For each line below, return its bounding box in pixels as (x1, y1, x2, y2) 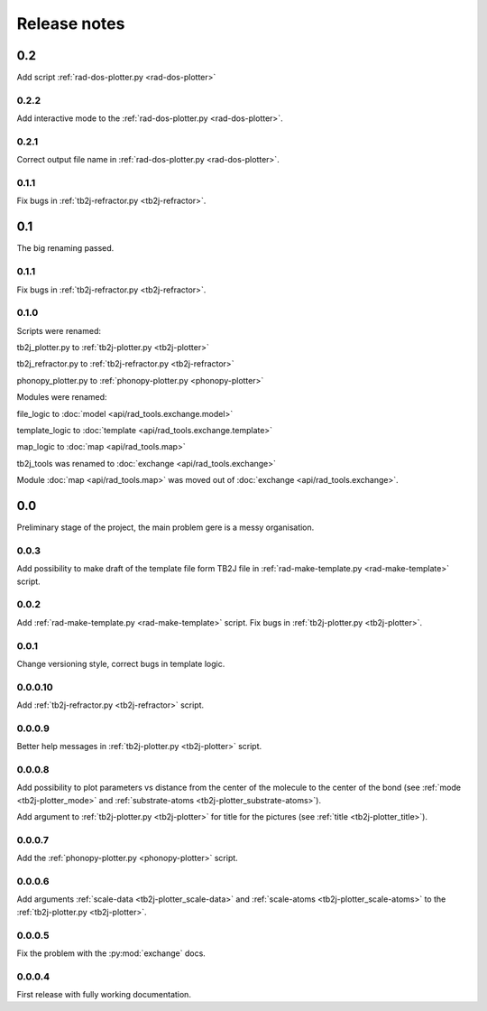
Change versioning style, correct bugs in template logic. (16, 658, 225, 669)
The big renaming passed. (16, 243, 115, 254)
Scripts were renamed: (16, 325, 101, 336)
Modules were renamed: (16, 392, 107, 403)
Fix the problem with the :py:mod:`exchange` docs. (16, 948, 207, 959)
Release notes (16, 14, 125, 33)
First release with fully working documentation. (16, 989, 191, 1000)
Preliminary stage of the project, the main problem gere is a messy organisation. (16, 522, 315, 533)
